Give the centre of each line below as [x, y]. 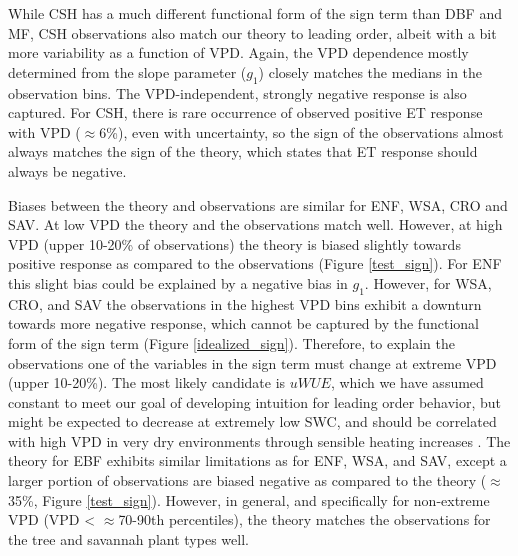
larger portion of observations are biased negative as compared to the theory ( [247, 480]
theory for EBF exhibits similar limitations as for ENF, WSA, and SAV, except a [257, 460]
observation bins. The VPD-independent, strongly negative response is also [237, 92]
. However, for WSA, [428, 282]
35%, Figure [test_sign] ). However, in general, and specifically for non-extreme [249, 499]
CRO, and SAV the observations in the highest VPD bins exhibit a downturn [245, 303]
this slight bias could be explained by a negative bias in [178, 282]
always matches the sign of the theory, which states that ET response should [243, 151]
